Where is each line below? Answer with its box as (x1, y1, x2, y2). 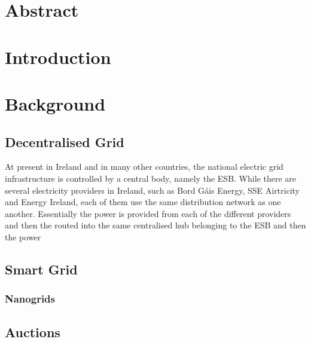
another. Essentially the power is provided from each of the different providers (5, 207, 291, 219)
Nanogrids (5, 291, 55, 306)
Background (5, 91, 106, 115)
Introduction (5, 44, 111, 69)
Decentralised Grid (5, 132, 124, 151)
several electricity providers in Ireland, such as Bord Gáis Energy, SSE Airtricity (5, 184, 300, 196)
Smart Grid (5, 259, 78, 278)
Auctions (5, 322, 60, 341)
